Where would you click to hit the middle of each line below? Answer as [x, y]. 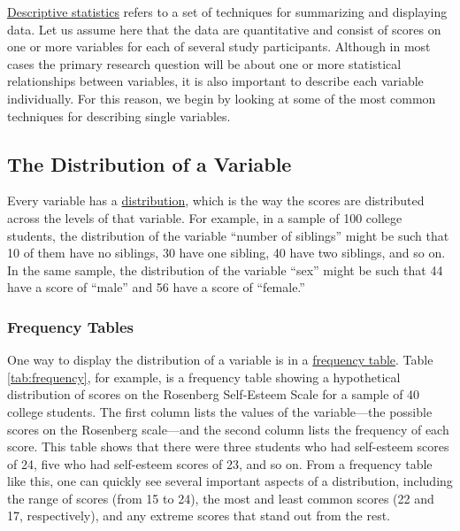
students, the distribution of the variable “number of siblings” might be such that [228, 235]
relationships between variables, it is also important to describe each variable [215, 81]
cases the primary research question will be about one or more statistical [204, 63]
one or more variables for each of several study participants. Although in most [219, 46]
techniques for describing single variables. [119, 115]
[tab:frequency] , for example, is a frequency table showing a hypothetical [204, 377]
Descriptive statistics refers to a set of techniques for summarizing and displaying [227, 12]
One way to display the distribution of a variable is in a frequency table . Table [220, 360]
